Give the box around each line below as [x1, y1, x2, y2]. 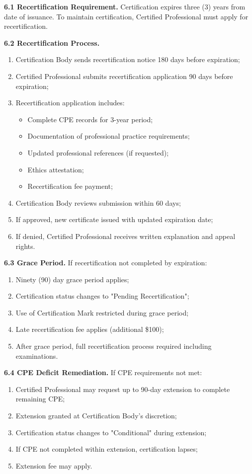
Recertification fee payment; [27, 181, 113, 191]
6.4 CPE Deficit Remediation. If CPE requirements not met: [4, 367, 202, 378]
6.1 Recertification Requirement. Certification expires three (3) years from [4, 1, 246, 11]
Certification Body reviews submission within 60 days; [15, 197, 181, 208]
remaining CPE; [15, 394, 65, 404]
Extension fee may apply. [15, 460, 92, 471]
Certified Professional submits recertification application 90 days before [15, 71, 233, 81]
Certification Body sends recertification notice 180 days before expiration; [15, 54, 240, 65]
